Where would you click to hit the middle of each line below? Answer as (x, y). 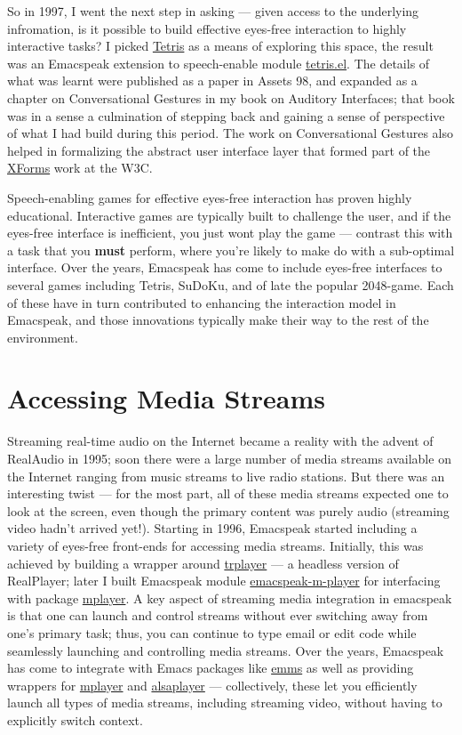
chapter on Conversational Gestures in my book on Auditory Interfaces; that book (231, 97)
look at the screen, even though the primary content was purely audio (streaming (228, 510)
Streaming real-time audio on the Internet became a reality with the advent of (220, 441)
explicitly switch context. (75, 719)
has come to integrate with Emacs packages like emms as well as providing (211, 668)
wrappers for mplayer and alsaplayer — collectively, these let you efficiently (212, 685)
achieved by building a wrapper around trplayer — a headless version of (203, 563)
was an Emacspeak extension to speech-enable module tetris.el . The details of (219, 63)
